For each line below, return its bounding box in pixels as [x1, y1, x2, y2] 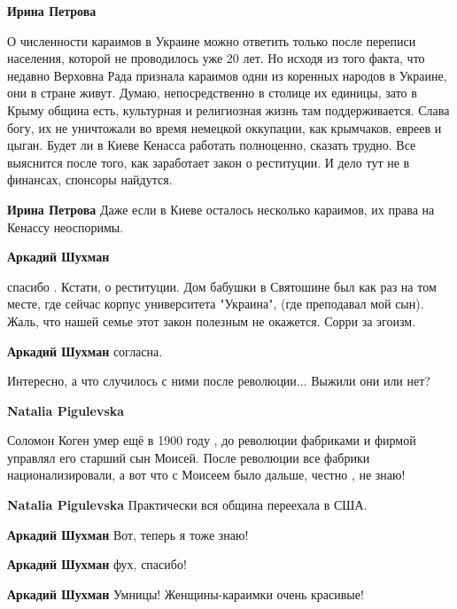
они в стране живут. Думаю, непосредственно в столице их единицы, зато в [7, 83, 417, 102]
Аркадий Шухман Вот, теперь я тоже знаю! [7, 525, 249, 543]
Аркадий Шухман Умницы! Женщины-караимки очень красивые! [7, 584, 364, 603]
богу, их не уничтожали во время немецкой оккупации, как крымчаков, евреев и [7, 118, 442, 137]
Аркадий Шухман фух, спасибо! [7, 555, 187, 574]
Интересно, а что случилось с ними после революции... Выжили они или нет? [7, 371, 430, 390]
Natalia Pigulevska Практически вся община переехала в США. [7, 496, 368, 514]
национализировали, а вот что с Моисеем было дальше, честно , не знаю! [7, 465, 406, 484]
